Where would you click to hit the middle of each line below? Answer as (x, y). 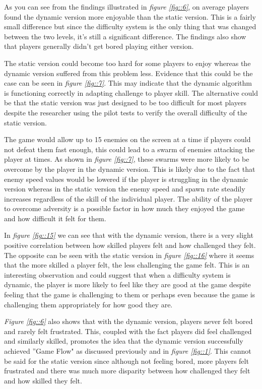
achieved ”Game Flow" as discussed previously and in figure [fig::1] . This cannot (128, 351)
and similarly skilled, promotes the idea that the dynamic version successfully (124, 341)
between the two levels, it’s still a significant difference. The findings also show (125, 36)
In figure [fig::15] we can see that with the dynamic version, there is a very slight (129, 235)
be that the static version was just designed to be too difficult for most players (125, 103)
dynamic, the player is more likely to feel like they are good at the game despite (127, 284)
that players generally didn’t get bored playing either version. (99, 46)
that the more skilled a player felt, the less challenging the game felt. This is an (127, 265)
